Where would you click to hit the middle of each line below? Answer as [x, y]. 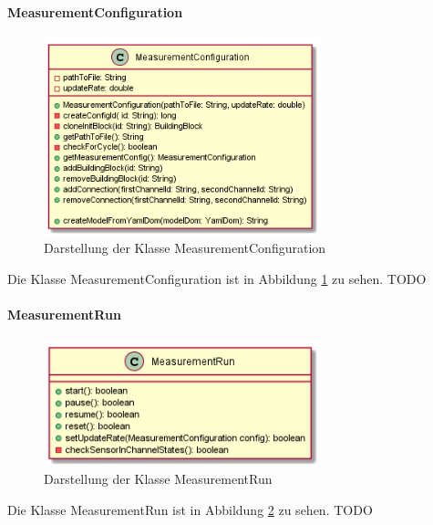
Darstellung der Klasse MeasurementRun [158, 479]
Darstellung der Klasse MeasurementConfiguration [185, 248]
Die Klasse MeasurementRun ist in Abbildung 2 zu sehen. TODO [190, 510]
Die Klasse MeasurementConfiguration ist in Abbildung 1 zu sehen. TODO [217, 278]
